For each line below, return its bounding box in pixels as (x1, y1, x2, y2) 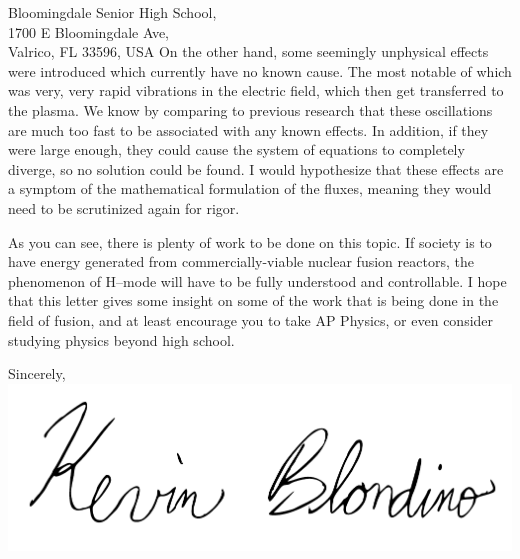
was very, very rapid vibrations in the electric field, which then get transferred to (8, 80, 504, 101)
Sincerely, (8, 363, 66, 384)
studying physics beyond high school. (8, 329, 235, 350)
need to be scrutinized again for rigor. (8, 197, 240, 218)
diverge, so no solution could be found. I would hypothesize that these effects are (8, 158, 504, 179)
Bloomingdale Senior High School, (8, 2, 217, 22)
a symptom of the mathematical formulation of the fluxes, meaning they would (8, 178, 492, 199)
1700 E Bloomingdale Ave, (8, 21, 169, 42)
